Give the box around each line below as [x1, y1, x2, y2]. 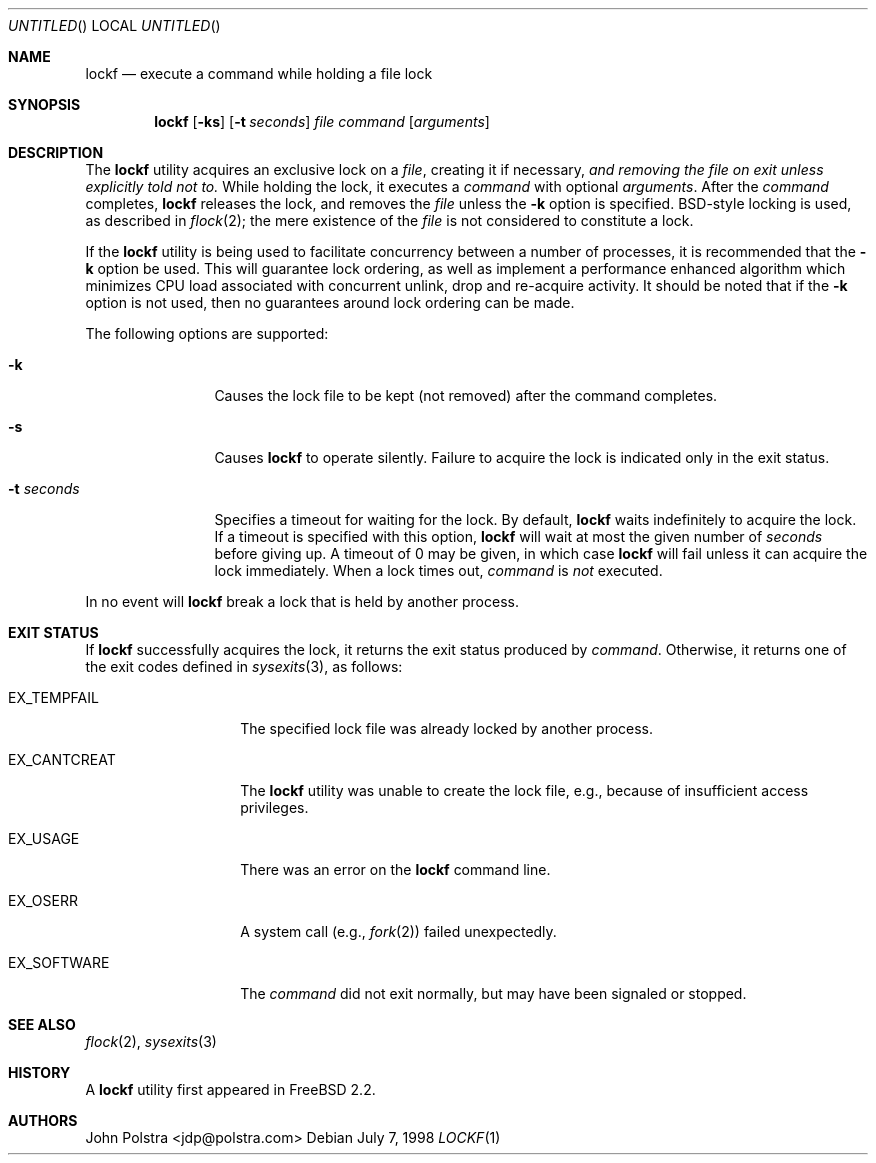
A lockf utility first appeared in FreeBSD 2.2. [85, 1081, 376, 1098]
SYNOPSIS [8, 96, 81, 113]
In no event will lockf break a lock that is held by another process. [85, 593, 519, 610]
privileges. [240, 799, 309, 816]
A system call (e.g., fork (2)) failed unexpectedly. [240, 923, 557, 940]
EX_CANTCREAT [8, 751, 116, 768]
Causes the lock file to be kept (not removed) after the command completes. [214, 387, 718, 404]
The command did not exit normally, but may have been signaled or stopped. [240, 985, 747, 1002]
